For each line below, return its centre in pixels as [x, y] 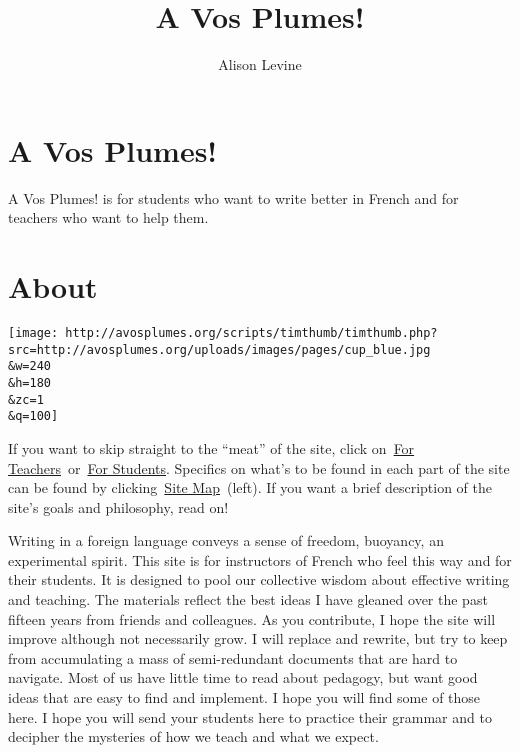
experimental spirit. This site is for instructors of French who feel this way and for [260, 559]
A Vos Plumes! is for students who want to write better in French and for [233, 197]
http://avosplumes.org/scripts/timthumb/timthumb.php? [251, 332]
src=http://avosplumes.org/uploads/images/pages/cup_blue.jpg [219, 349]
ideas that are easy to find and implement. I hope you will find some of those [244, 697]
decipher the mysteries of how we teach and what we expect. [193, 736]
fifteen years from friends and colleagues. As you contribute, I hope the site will [252, 618]
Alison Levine [260, 64]
